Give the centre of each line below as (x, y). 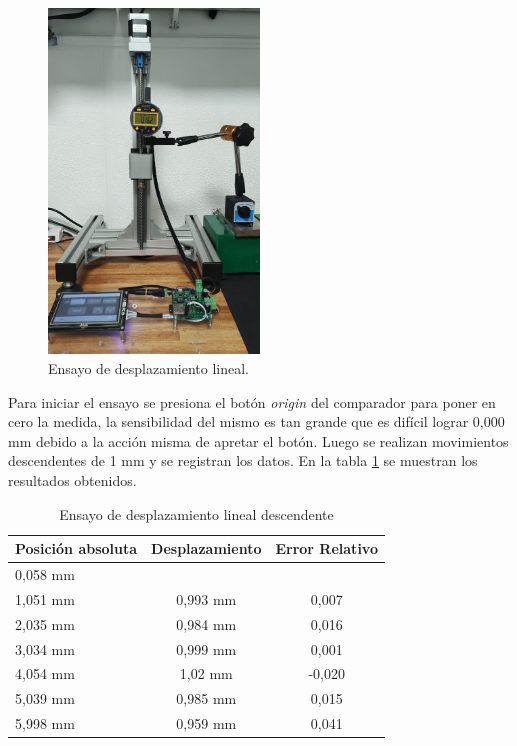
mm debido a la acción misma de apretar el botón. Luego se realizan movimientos (258, 440)
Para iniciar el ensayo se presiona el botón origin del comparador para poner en (252, 401)
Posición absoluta (76, 548)
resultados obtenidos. (72, 480)
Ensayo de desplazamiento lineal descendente (196, 513)
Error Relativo (326, 548)
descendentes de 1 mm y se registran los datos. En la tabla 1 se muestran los (243, 460)
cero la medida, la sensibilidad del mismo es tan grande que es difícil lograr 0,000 (256, 421)
